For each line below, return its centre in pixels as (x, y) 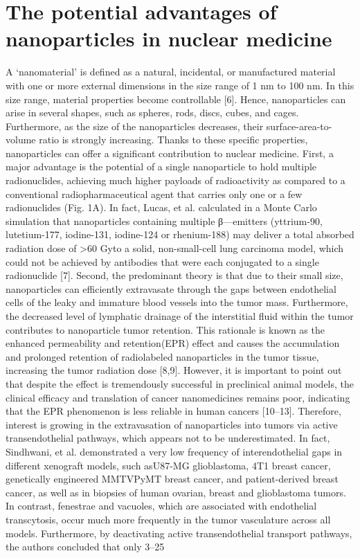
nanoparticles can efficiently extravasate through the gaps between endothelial (171, 288)
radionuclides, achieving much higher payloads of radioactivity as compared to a (175, 180)
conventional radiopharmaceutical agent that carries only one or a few (154, 193)
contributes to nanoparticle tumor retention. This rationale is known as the (165, 329)
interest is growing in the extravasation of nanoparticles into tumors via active (172, 424)
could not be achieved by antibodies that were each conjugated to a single (162, 261)
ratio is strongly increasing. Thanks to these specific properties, (173, 139)
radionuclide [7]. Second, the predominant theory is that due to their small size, (174, 275)
